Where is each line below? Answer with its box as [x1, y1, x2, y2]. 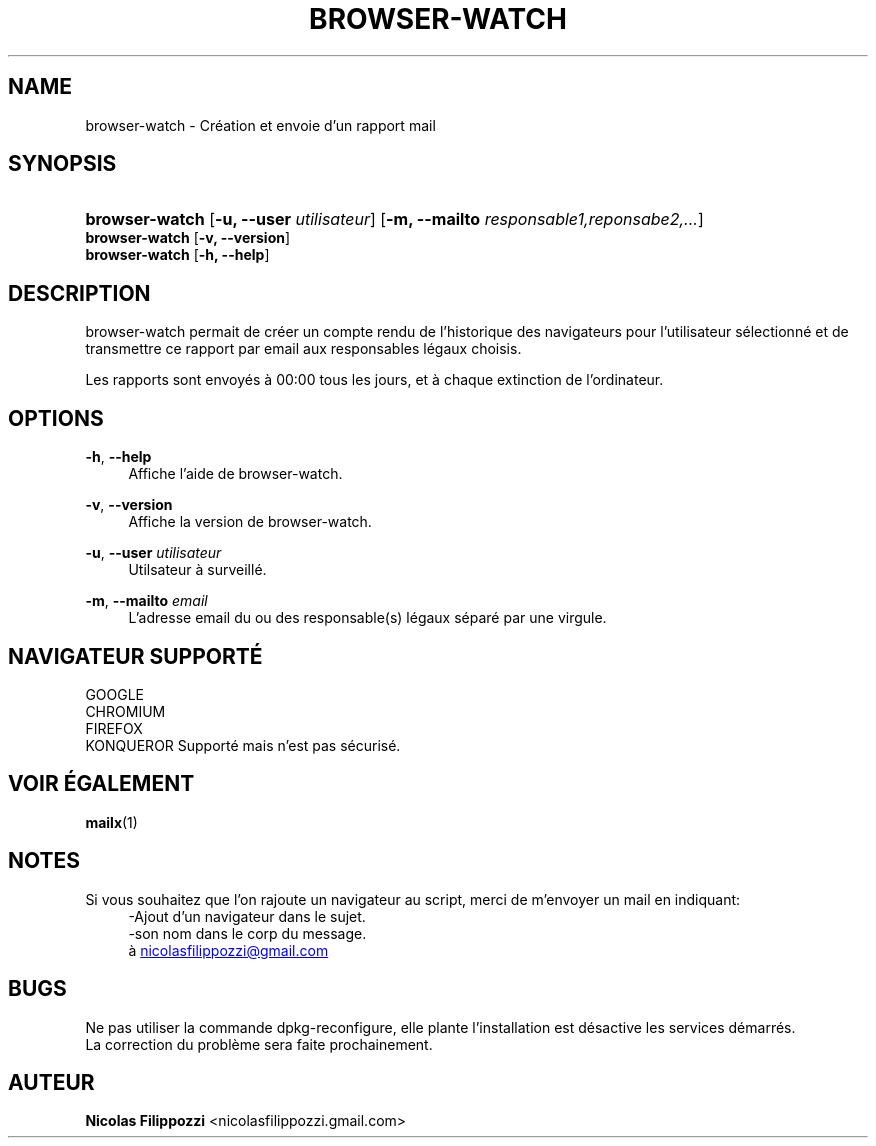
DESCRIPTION [8, 280, 151, 306]
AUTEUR [8, 1069, 95, 1095]
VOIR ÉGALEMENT [8, 771, 195, 797]
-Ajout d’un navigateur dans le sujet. [128, 907, 366, 925]
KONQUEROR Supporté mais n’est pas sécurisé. [85, 736, 401, 754]
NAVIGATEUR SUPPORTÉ [8, 643, 263, 669]
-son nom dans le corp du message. [128, 924, 367, 942]
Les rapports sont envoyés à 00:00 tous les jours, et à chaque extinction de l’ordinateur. [85, 371, 664, 389]
